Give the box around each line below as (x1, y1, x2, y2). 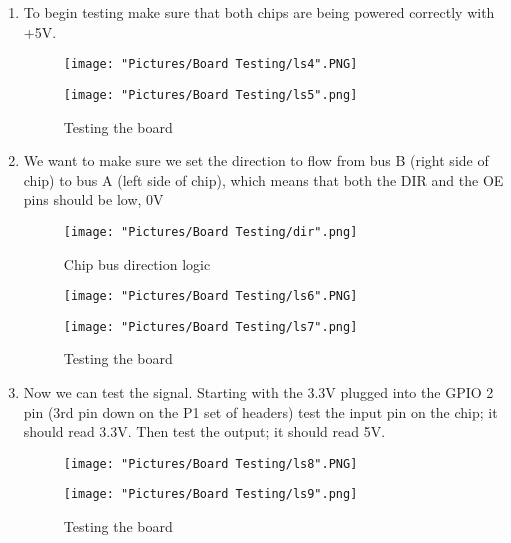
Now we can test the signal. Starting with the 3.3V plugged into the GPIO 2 (23, 382, 494, 403)
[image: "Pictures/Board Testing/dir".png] (63, 224, 358, 239)
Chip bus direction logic (63, 253, 211, 274)
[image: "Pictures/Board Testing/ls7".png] (63, 319, 358, 334)
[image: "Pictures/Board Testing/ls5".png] (63, 87, 358, 102)
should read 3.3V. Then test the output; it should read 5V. (23, 421, 386, 442)
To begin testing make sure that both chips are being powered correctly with (23, 2, 495, 22)
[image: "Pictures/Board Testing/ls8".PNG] (63, 456, 358, 471)
